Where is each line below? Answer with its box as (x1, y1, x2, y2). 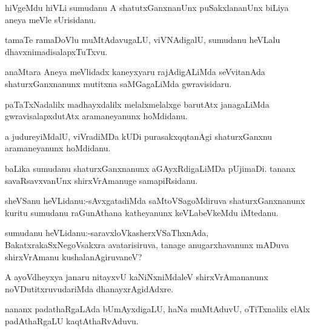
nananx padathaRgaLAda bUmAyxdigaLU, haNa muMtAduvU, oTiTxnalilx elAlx (5, 303, 310, 315)
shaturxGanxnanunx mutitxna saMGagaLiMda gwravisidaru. (5, 77, 232, 90)
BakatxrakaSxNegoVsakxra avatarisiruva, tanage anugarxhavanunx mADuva (5, 238, 290, 251)
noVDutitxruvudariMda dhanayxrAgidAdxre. (5, 282, 174, 295)
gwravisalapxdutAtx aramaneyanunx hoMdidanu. (5, 110, 188, 122)
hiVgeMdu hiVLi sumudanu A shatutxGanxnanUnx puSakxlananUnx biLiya (5, 1, 289, 13)
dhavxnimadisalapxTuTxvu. (5, 45, 108, 57)
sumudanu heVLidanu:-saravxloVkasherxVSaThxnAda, (5, 226, 209, 239)
